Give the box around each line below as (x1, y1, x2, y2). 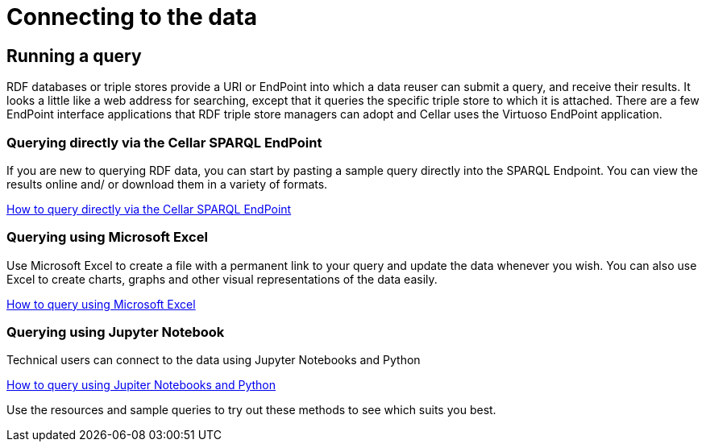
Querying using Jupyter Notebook (6, 324, 225, 341)
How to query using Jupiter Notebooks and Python (6, 378, 276, 392)
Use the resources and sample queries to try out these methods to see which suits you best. (6, 403, 496, 417)
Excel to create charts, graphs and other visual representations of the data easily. (6, 272, 438, 286)
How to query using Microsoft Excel (6, 297, 196, 311)
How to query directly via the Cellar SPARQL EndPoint (6, 201, 292, 216)
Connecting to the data (6, 3, 257, 31)
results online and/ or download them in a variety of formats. (6, 176, 328, 191)
